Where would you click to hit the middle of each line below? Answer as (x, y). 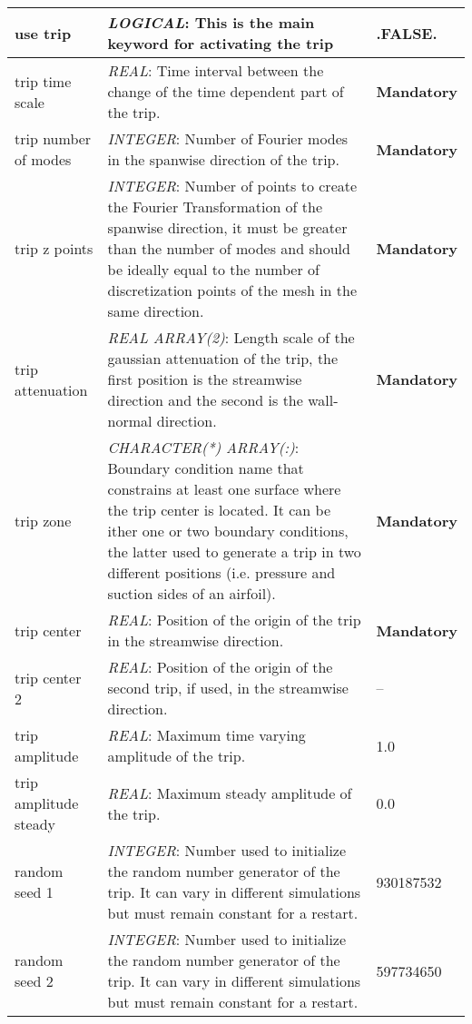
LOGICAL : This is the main (211, 22)
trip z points (54, 248)
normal (130, 421)
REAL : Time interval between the (216, 70)
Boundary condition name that (206, 468)
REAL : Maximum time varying (206, 735)
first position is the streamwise (205, 379)
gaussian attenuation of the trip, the (223, 358)
